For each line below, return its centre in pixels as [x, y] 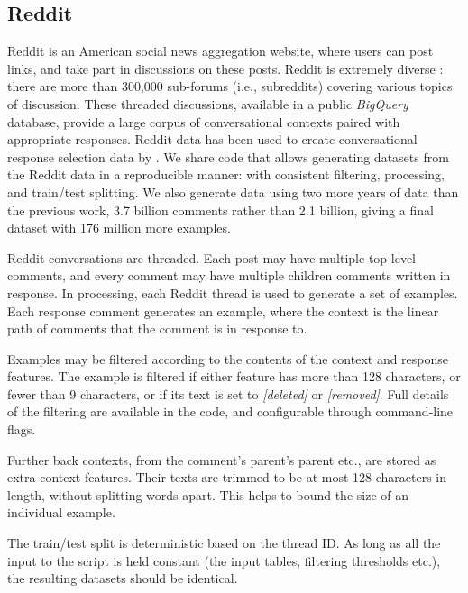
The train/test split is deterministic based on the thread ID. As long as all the [224, 543]
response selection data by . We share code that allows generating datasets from [228, 156]
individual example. [61, 512]
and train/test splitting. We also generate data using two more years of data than [233, 192]
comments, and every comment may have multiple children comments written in [229, 275]
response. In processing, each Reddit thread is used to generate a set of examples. [233, 292]
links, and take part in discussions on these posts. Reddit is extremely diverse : [225, 68]
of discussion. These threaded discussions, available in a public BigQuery [208, 103]
